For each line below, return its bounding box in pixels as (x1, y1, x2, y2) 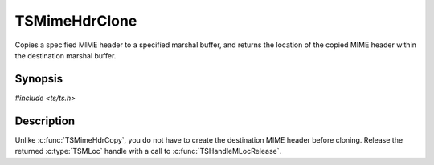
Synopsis (14, 72, 63, 86)
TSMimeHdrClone (14, 12, 137, 30)
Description (14, 114, 76, 127)
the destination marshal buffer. (14, 50, 117, 60)
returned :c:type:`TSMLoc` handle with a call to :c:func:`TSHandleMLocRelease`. (14, 147, 282, 156)
